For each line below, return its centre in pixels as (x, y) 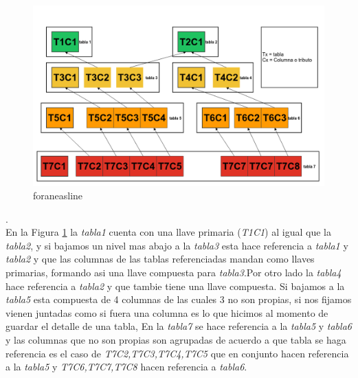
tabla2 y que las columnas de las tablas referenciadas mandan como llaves (160, 259)
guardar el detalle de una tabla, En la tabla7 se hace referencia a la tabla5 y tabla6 (179, 326)
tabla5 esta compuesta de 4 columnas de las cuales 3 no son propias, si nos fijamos (179, 299)
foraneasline (58, 196)
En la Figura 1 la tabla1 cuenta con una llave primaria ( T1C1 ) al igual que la (168, 232)
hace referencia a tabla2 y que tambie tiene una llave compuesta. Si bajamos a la (175, 286)
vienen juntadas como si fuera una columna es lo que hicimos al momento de (167, 312)
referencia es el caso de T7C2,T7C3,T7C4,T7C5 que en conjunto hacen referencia (177, 353)
